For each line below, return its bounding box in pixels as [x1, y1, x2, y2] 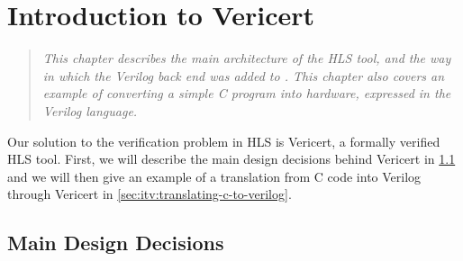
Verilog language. [42, 101, 138, 120]
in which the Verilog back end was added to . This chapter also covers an [42, 66, 445, 85]
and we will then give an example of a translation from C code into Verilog [7, 166, 422, 185]
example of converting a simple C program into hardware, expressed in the [42, 84, 451, 103]
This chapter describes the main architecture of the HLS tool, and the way [42, 49, 451, 67]
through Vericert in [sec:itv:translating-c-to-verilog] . [7, 184, 292, 203]
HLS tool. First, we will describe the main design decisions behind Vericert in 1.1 [7, 149, 456, 168]
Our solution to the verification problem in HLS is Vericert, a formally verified [7, 131, 440, 150]
